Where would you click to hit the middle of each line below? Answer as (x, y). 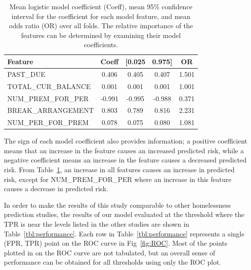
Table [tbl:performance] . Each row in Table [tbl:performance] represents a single (124, 233)
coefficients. (101, 45)
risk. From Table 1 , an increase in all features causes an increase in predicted (119, 170)
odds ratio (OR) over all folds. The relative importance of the (101, 26)
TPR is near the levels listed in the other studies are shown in (97, 224)
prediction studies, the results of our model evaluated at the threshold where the (124, 214)
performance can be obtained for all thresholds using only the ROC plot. (113, 262)
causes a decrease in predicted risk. (56, 189)
